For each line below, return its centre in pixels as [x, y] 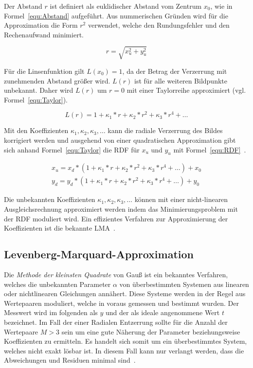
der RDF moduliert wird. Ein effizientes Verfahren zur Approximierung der [116, 218]
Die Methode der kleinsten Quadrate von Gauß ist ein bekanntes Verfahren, [116, 274]
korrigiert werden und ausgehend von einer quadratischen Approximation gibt [120, 140]
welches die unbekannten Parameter [57, 284]
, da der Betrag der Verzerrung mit [175, 71]
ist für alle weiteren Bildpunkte [181, 80]
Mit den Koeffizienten [36, 130]
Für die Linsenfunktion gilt [44, 71]
